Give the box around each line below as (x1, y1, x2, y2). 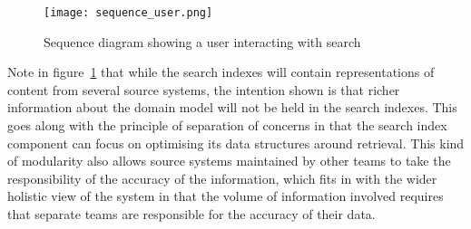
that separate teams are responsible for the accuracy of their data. (7, 205, 376, 223)
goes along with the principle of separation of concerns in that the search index (7, 116, 447, 135)
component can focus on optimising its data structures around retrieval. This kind (7, 133, 465, 152)
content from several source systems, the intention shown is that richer (7, 80, 400, 99)
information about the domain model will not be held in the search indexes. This (7, 98, 457, 117)
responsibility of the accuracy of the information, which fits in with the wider (7, 168, 437, 187)
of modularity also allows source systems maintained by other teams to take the (7, 151, 451, 170)
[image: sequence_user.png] (44, 6, 213, 19)
